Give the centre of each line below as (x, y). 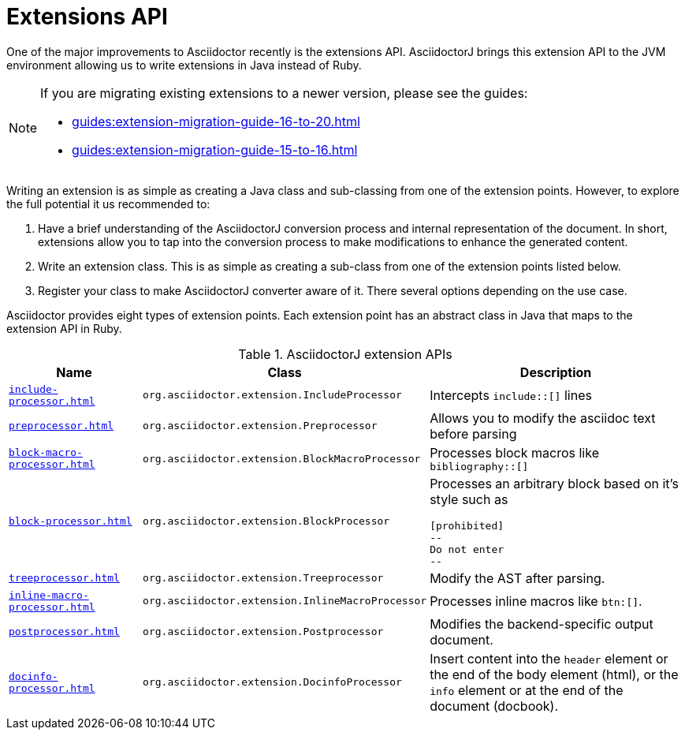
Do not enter (467, 549)
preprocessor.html (61, 426)
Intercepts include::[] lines (511, 395)
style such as (469, 499)
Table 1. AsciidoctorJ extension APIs (345, 354)
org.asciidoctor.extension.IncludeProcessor (272, 395)
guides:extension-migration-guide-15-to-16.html (215, 149)
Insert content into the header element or (549, 658)
